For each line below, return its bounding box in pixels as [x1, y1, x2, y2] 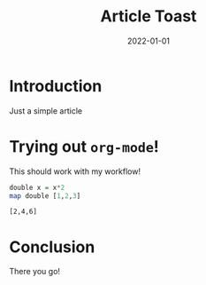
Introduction [9, 75, 103, 96]
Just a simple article [9, 105, 82, 116]
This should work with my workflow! [9, 166, 141, 177]
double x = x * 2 [9, 183, 65, 192]
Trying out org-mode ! [9, 136, 159, 156]
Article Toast [100, 6, 197, 27]
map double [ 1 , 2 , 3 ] [9, 191, 81, 201]
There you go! [9, 266, 60, 277]
